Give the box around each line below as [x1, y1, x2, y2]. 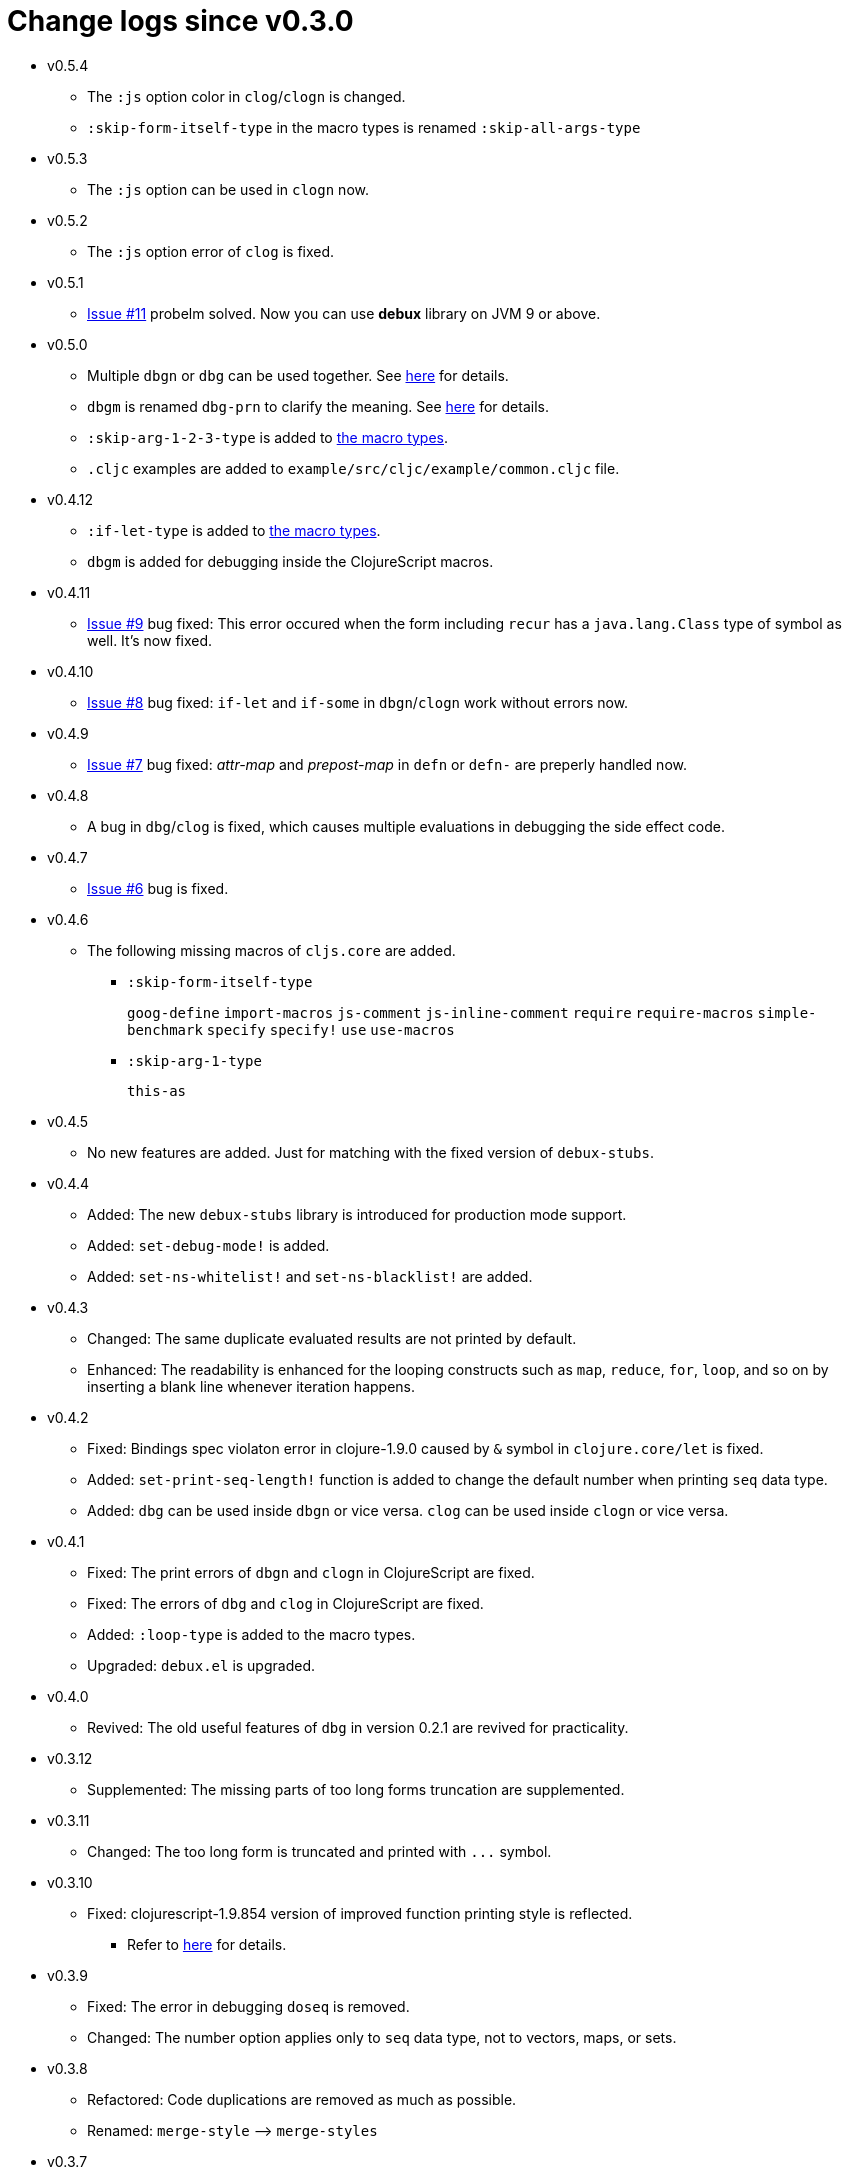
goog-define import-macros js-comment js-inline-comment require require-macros [127, 1004, 754, 1021]
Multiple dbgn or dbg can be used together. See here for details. [87, 366, 509, 384]
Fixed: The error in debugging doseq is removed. [87, 1997, 410, 2015]
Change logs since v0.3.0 [7, 4, 354, 38]
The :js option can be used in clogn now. [87, 180, 369, 198]
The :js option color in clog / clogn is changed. [87, 87, 406, 105]
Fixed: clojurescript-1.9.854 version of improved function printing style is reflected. [87, 1904, 633, 1922]
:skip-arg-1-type [127, 1052, 262, 1069]
